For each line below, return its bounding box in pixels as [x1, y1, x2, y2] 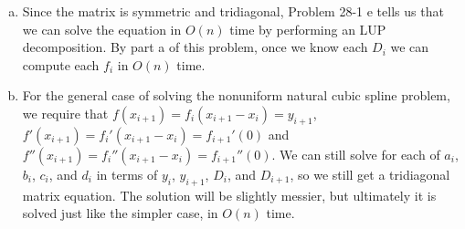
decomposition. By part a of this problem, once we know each [22, 37, 368, 57]
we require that [22, 103, 109, 122]
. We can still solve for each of [271, 144, 440, 163]
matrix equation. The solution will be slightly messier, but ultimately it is [22, 185, 437, 204]
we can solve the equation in [22, 19, 182, 38]
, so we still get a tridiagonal [290, 164, 450, 183]
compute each [22, 55, 100, 74]
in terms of [96, 164, 158, 183]
